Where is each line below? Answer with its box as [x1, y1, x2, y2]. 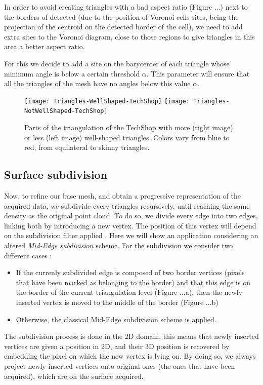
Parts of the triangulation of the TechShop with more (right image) [24, 122, 233, 133]
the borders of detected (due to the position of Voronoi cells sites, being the [4, 11, 239, 22]
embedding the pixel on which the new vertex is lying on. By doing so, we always [4, 351, 256, 361]
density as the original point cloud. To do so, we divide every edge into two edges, [4, 210, 258, 221]
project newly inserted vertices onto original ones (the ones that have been [4, 360, 235, 371]
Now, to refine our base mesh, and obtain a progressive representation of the [4, 190, 241, 201]
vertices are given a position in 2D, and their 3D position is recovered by [4, 340, 230, 351]
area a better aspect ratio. [4, 41, 85, 52]
